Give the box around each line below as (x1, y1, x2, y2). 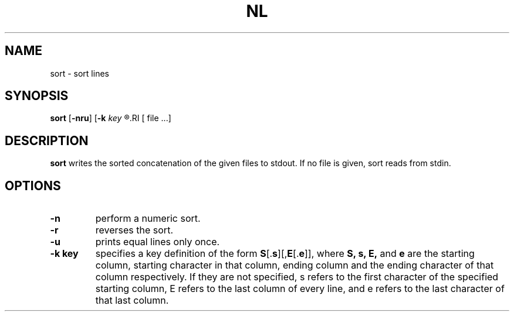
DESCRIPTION (5, 133, 89, 148)
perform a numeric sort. (95, 212, 201, 225)
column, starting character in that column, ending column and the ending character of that (95, 259, 494, 272)
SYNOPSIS (5, 88, 69, 104)
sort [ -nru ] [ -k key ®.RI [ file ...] (50, 113, 171, 123)
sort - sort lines (50, 68, 109, 78)
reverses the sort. (95, 224, 173, 236)
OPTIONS (5, 178, 61, 193)
